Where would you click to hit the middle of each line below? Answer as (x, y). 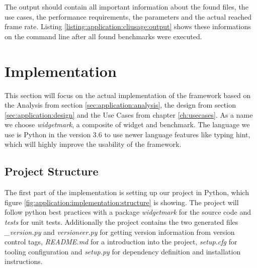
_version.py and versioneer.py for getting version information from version (120, 232)
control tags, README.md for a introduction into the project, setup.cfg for (121, 242)
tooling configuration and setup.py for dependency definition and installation (123, 251)
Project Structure (52, 171)
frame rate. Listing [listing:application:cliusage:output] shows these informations (128, 26)
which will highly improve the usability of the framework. (93, 144)
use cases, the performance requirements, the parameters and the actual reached (128, 16)
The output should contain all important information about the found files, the (126, 7)
